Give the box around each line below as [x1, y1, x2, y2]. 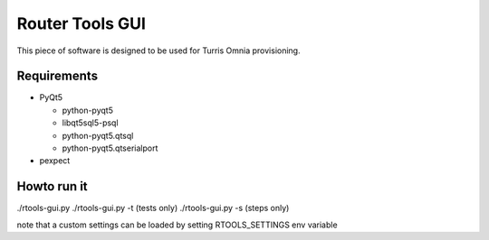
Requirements [16, 69, 99, 84]
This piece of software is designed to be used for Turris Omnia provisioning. [16, 45, 301, 56]
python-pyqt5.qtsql [62, 130, 134, 141]
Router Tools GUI [16, 14, 147, 33]
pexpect [39, 155, 71, 166]
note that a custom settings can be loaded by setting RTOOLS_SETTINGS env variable [16, 219, 339, 230]
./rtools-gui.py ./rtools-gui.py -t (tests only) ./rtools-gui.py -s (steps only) [16, 203, 290, 214]
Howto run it [16, 179, 88, 194]
